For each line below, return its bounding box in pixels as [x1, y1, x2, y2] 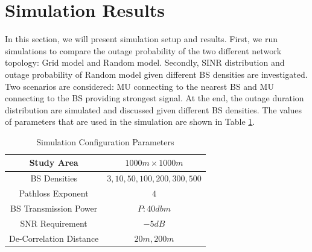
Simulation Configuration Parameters [36, 135, 174, 148]
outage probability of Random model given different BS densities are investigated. [5, 68, 308, 80]
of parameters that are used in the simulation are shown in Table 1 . [5, 115, 255, 128]
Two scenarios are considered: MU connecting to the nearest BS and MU [5, 80, 274, 92]
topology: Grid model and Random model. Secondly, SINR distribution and [5, 56, 285, 69]
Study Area [29, 156, 78, 169]
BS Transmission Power [10, 202, 98, 214]
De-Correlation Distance [9, 232, 99, 244]
